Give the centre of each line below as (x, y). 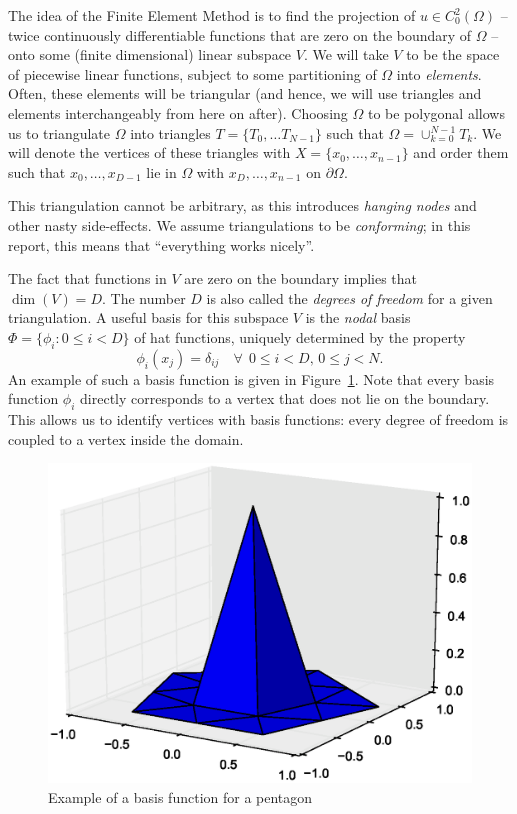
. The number (143, 297)
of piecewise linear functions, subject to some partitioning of (192, 73)
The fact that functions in (87, 278)
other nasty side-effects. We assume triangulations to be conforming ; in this (239, 224)
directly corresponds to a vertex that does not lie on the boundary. (285, 398)
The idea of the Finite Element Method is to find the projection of (212, 15)
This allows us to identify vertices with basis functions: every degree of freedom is (258, 419)
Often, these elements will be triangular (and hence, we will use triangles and (245, 93)
